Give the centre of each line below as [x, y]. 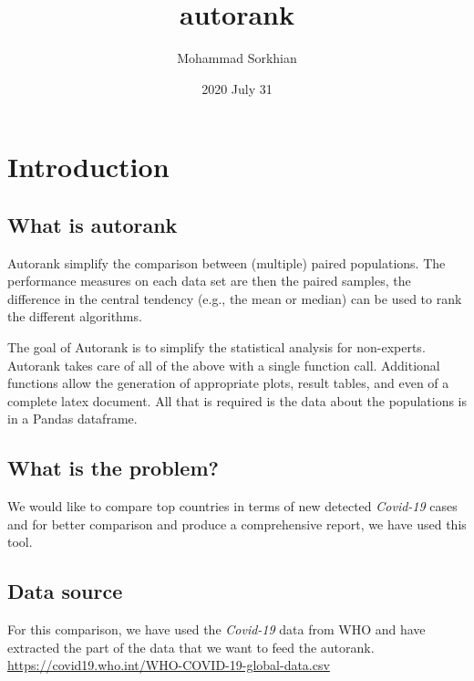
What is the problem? [113, 468]
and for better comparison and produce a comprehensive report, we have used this [237, 524]
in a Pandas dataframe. [72, 419]
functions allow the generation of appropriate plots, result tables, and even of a [228, 383]
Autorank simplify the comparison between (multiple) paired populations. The [227, 262]
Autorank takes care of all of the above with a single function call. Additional [224, 365]
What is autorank [93, 224]
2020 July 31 [237, 88]
